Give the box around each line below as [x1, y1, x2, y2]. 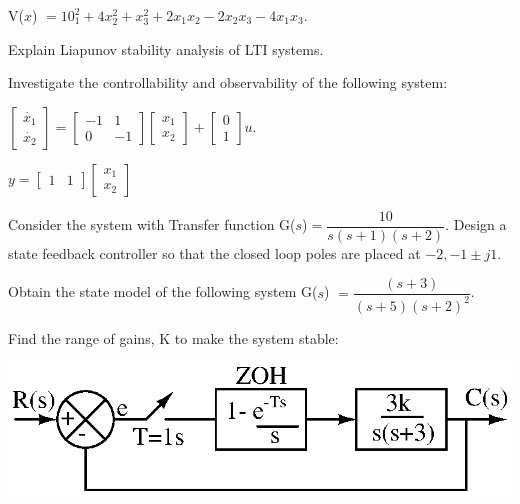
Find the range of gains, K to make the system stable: [8, 327, 339, 348]
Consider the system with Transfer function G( [8, 214, 296, 235]
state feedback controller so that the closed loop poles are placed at [8, 242, 421, 263]
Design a [453, 214, 507, 235]
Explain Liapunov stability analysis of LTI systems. [8, 38, 324, 59]
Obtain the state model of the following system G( [8, 281, 318, 302]
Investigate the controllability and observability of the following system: [8, 72, 448, 93]
